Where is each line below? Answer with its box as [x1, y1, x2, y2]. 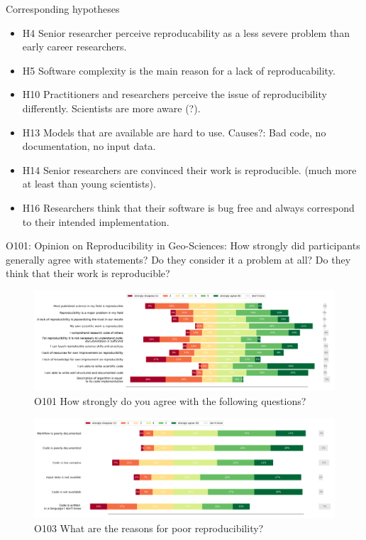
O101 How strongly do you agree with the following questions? [34, 393, 306, 408]
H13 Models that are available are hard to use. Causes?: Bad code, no [22, 124, 326, 139]
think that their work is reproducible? [6, 266, 170, 281]
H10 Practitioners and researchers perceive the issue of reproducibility [22, 87, 327, 102]
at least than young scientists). [22, 176, 156, 191]
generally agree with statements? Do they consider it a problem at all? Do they [6, 252, 351, 266]
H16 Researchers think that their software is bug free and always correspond [22, 200, 355, 215]
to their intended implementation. [22, 214, 170, 229]
